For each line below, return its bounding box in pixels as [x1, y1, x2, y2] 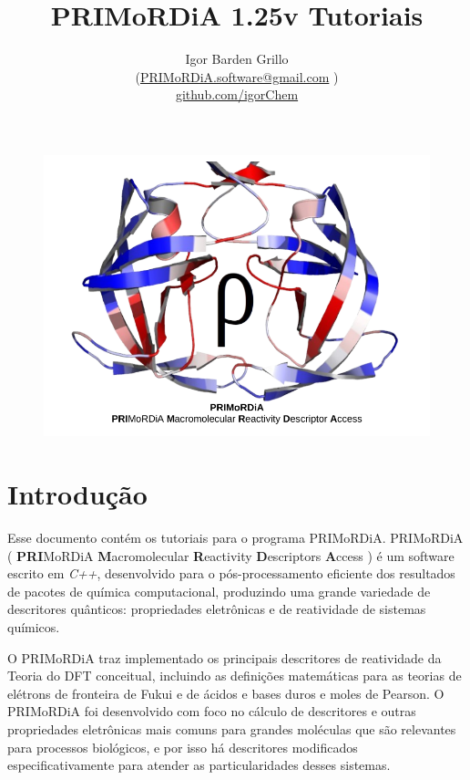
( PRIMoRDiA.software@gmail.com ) [135, 67, 339, 86]
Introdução [7, 475, 148, 513]
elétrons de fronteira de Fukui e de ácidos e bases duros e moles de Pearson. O [7, 683, 444, 702]
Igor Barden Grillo [185, 49, 289, 68]
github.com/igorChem [175, 85, 299, 104]
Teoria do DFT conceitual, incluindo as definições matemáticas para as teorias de [7, 666, 462, 685]
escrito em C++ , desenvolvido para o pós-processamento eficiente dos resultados [7, 564, 455, 583]
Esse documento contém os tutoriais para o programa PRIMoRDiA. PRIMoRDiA [7, 527, 464, 546]
